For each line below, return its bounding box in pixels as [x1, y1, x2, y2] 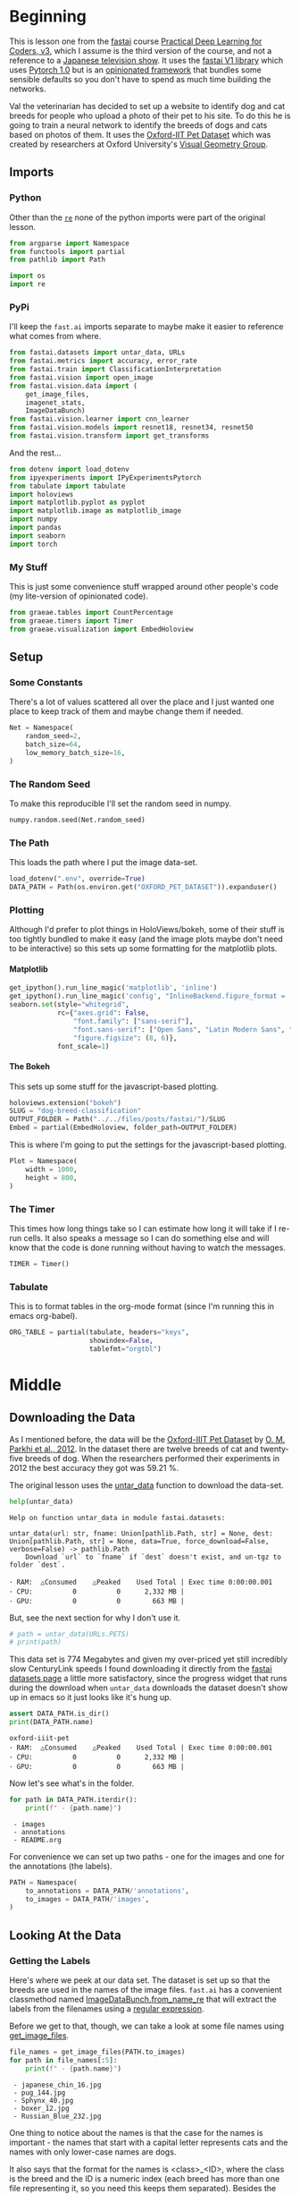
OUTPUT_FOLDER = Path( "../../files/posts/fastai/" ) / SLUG [9, 1115, 226, 1124]
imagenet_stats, [25, 398, 87, 407]
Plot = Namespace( [9, 1157, 78, 1166]
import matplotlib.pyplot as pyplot [9, 498, 146, 507]
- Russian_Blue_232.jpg [12, 2112, 102, 2121]
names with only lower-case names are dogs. [9, 2146, 177, 2157]
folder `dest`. [9, 1560, 66, 1569]
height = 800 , [25, 1173, 78, 1182]
